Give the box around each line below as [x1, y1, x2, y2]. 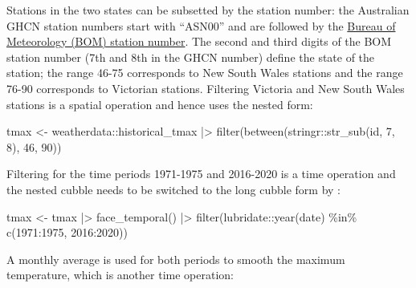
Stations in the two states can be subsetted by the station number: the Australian [6, 2, 410, 18]
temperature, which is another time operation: [6, 266, 234, 283]
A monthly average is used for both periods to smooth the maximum [6, 250, 345, 267]
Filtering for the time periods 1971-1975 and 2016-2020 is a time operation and [6, 165, 396, 182]
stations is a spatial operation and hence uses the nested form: [6, 95, 313, 112]
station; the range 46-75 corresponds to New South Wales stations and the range [6, 64, 403, 81]
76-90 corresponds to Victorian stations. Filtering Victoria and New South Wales [6, 79, 405, 96]
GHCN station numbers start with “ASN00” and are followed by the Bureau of [6, 17, 396, 34]
